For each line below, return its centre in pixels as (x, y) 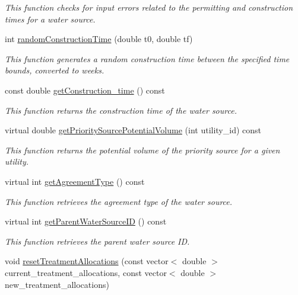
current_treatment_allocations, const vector (86, 272)
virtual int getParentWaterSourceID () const (86, 221)
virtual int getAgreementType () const (75, 181)
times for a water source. (50, 19)
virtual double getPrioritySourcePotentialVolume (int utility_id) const (133, 130)
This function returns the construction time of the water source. (121, 110)
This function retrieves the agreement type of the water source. (119, 201)
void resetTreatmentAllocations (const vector (87, 261)
